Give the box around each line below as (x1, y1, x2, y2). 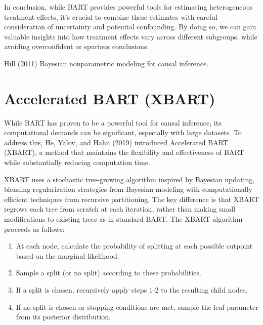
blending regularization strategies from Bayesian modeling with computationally (4, 184, 253, 194)
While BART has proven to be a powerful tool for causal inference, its (4, 117, 222, 128)
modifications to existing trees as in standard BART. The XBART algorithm (4, 214, 243, 224)
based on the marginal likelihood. (16, 250, 119, 261)
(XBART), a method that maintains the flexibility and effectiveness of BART (4, 147, 244, 157)
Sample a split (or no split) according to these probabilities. (16, 267, 201, 278)
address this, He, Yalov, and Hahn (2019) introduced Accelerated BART (4, 137, 228, 147)
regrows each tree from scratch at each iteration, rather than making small (4, 204, 236, 214)
